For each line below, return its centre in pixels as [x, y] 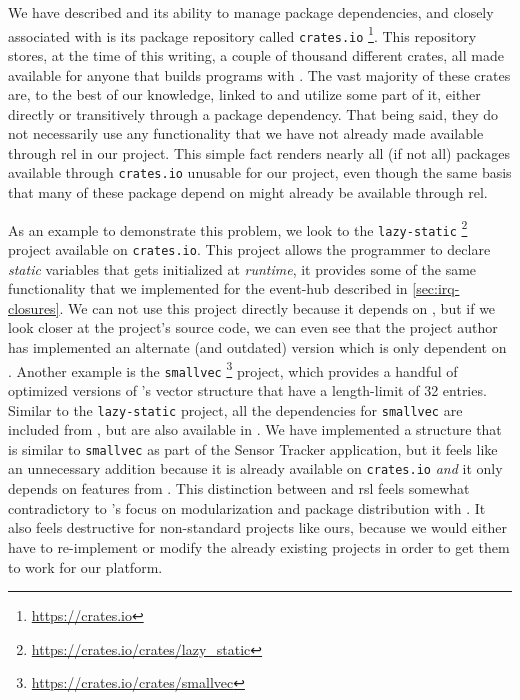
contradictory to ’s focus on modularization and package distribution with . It [247, 507]
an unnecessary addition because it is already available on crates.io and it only [255, 468]
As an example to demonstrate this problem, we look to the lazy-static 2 [238, 228]
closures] [34, 307]
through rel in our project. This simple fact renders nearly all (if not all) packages [259, 152]
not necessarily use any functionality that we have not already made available [246, 133]
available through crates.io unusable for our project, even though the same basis [260, 172]
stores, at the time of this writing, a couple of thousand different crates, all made [256, 54]
